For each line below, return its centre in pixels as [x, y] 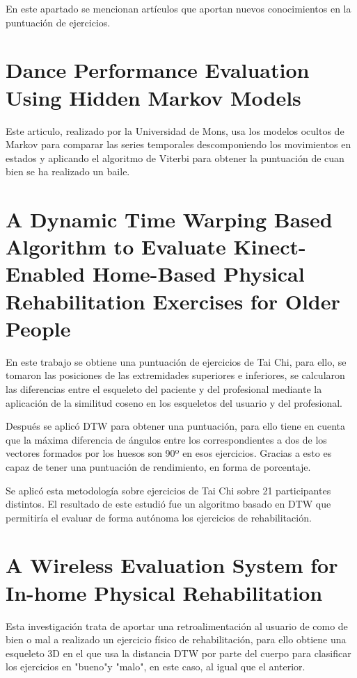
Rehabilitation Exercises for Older [173, 301]
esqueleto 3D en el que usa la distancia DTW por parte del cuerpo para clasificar [178, 653]
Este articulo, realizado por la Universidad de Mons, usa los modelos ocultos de [175, 130]
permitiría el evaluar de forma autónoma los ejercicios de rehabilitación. [159, 517]
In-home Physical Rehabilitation [164, 592]
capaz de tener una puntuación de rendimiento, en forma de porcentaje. [158, 466]
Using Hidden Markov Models [153, 97]
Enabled [46, 274]
